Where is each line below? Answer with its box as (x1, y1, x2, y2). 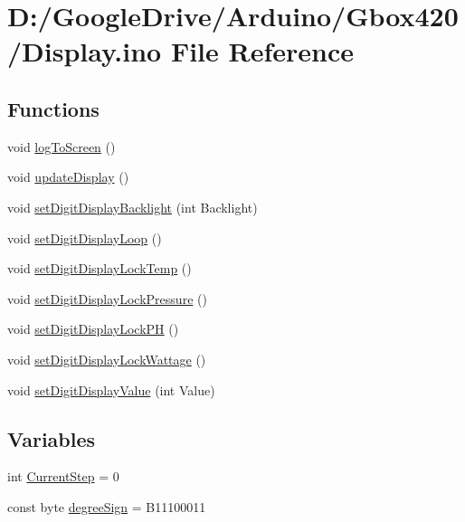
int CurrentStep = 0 (7, 467, 119, 486)
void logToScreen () (7, 137, 116, 156)
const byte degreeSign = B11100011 (7, 497, 206, 516)
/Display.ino (7, 33, 162, 70)
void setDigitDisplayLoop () (7, 228, 162, 247)
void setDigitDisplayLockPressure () (7, 289, 207, 308)
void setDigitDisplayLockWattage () (7, 349, 206, 368)
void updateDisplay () (7, 167, 129, 186)
